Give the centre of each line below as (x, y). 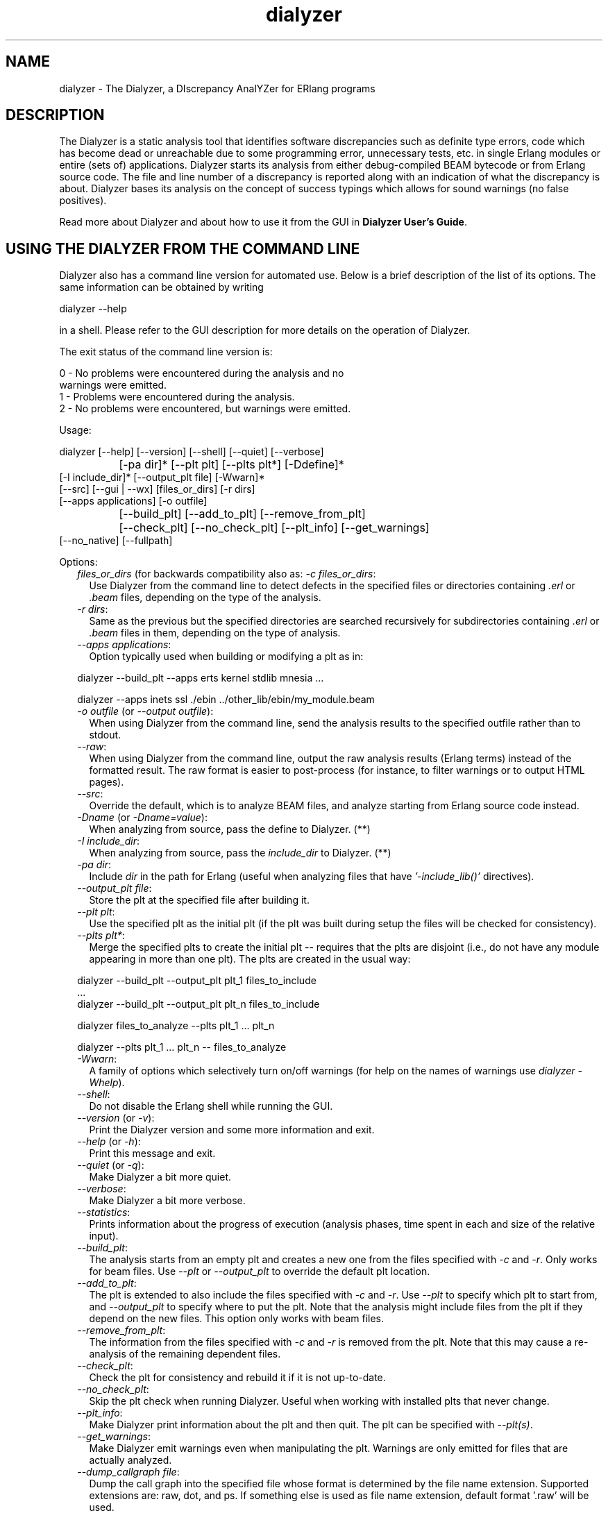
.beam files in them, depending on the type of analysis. (215, 633)
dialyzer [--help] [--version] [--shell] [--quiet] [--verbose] (192, 452)
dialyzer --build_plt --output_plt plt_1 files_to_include (197, 981)
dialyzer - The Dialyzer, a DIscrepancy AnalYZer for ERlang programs (217, 88)
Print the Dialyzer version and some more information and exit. (232, 1130)
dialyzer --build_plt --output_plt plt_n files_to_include (199, 1004)
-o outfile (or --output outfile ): (145, 711)
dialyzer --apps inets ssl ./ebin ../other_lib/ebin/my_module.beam (226, 700)
